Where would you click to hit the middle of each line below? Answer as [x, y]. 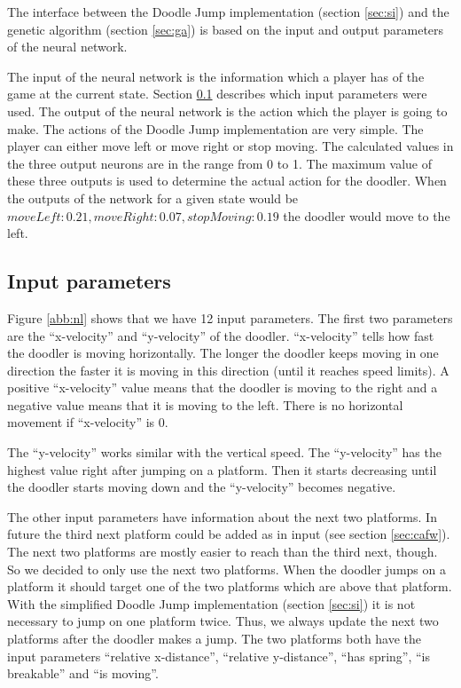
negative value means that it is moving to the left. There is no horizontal [205, 404]
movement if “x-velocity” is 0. [88, 422]
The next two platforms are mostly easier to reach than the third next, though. [223, 552]
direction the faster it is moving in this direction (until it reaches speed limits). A [228, 370]
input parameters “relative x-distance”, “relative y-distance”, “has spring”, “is [219, 656]
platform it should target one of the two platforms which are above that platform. [230, 586]
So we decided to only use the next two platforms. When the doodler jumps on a [227, 569]
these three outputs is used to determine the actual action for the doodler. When [227, 181]
